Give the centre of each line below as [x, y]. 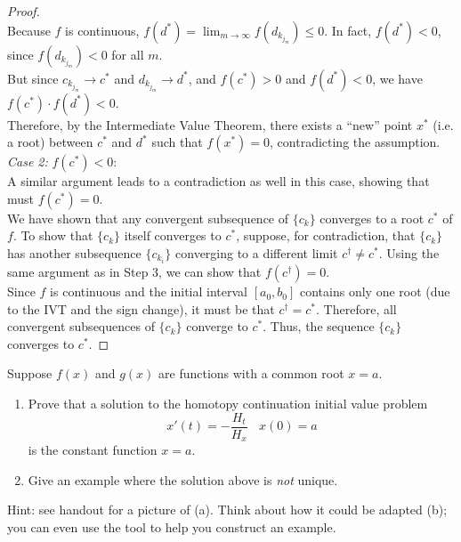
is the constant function [93, 450]
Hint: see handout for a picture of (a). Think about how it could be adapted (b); [227, 510]
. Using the [409, 252]
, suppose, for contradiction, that [326, 235]
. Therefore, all [356, 308]
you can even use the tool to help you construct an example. [172, 526]
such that [177, 142]
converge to [217, 326]
